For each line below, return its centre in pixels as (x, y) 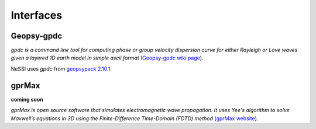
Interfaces (37, 15)
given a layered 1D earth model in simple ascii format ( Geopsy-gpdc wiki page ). (107, 58)
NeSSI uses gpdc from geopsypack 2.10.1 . (61, 69)
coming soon (27, 99)
